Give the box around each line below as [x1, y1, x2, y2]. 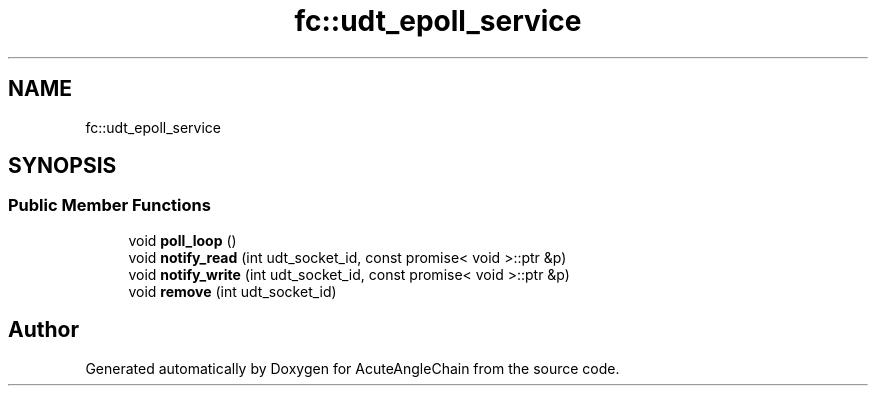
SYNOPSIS [8, 153, 117, 179]
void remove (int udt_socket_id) [128, 282, 337, 300]
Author [8, 317, 79, 343]
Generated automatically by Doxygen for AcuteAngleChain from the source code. [85, 359, 620, 377]
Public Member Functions [8, 195, 211, 216]
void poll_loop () [128, 231, 237, 249]
